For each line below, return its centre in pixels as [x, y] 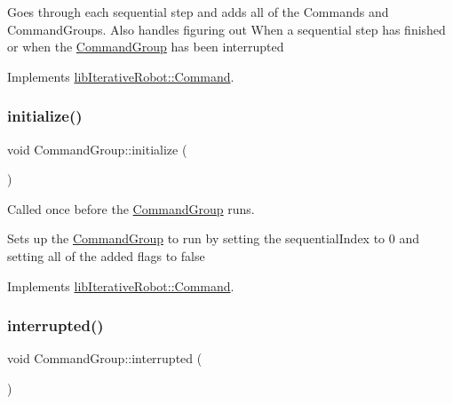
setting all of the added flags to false [106, 255]
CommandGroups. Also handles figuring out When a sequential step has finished [226, 29]
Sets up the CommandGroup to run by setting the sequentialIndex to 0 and [213, 238]
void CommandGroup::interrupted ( [105, 358]
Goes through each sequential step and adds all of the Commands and [198, 12]
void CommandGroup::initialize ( [97, 149]
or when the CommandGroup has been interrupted [146, 47]
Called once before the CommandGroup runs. [131, 208]
